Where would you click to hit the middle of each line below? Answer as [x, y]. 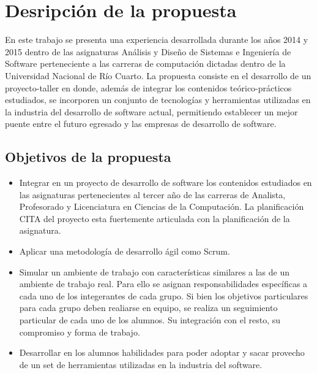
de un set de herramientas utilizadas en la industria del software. [141, 364]
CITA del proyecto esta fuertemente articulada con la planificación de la [155, 218]
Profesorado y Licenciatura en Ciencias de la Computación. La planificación [162, 206]
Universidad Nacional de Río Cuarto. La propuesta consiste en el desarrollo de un [158, 75]
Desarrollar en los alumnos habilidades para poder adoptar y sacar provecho [162, 352]
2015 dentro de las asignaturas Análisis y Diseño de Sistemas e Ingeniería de [148, 51]
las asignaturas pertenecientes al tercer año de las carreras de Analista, [152, 194]
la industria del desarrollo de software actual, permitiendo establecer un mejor [151, 111]
